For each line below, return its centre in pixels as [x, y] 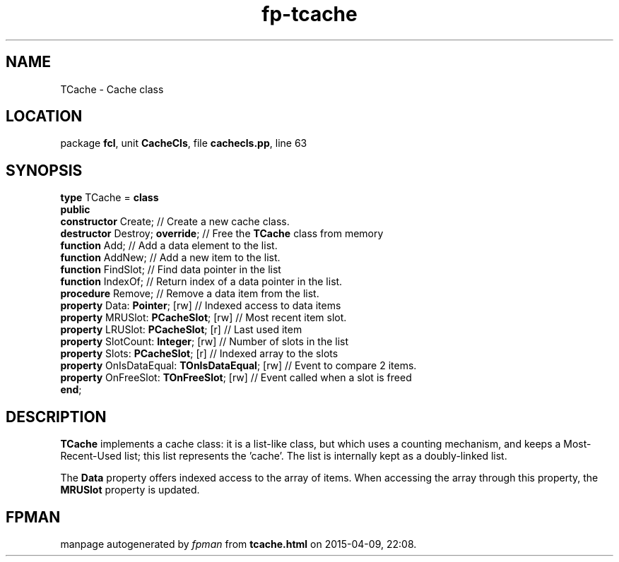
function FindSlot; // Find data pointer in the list [171, 270]
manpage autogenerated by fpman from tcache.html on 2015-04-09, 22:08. [238, 544]
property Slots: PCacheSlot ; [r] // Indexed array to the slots [199, 354]
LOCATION [44, 116]
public [75, 210]
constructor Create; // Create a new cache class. [175, 222]
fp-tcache [309, 14]
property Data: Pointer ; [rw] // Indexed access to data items [201, 306]
